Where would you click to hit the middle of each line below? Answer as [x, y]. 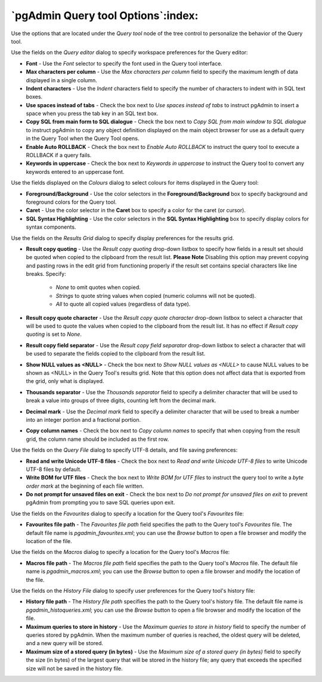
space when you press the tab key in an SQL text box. [92, 114]
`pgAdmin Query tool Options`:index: [105, 15]
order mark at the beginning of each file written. [85, 486]
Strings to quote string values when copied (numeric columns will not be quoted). [156, 295]
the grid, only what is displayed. [65, 381]
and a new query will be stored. [65, 643]
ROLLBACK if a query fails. [59, 155]
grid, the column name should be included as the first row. [97, 439]
